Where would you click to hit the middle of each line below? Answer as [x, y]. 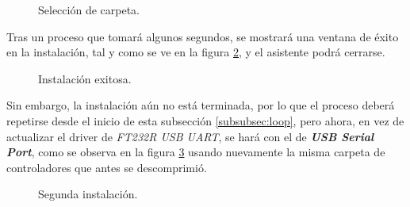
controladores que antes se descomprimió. [107, 167]
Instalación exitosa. [85, 78]
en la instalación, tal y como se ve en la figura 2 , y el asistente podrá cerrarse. [196, 52]
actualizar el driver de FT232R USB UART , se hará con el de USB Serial [190, 136]
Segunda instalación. [88, 194]
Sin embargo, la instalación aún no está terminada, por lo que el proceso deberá [201, 105]
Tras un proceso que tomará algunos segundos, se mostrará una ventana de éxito [203, 36]
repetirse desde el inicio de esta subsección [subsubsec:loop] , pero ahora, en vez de [205, 120]
